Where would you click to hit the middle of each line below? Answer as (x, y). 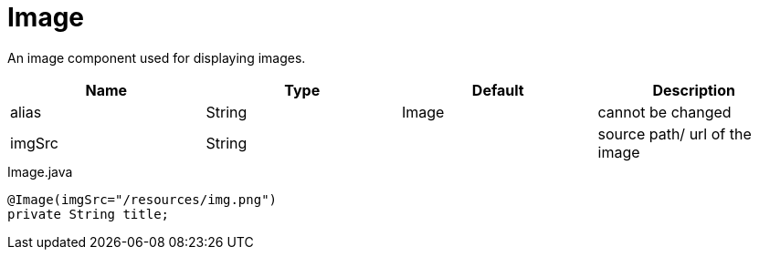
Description (694, 90)
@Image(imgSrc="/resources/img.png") (142, 199)
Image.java (40, 171)
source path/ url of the (675, 134)
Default (498, 90)
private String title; (89, 214)
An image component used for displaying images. (157, 57)
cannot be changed (664, 112)
